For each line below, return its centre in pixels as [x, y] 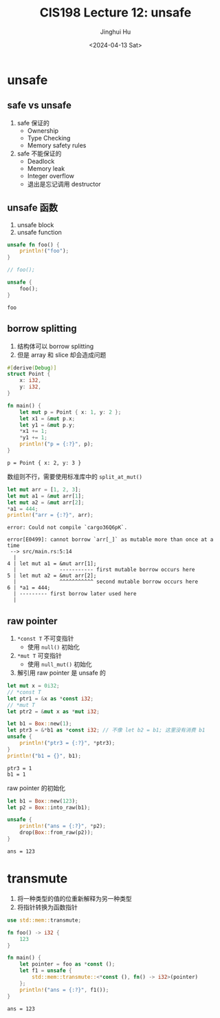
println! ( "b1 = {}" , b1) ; [44, 756]
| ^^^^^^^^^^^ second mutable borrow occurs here [106, 582]
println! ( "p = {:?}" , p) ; [57, 444]
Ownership [43, 130]
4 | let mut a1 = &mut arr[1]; [52, 564]
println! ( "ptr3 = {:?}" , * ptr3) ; [67, 743]
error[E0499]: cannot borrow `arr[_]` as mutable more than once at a [110, 540]
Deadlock [41, 161]
